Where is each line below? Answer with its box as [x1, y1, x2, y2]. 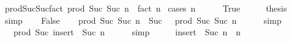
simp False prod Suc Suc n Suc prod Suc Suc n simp [4, 13, 282, 26]
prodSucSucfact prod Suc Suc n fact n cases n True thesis [4, 2, 287, 14]
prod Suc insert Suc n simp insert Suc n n [13, 26, 241, 38]
